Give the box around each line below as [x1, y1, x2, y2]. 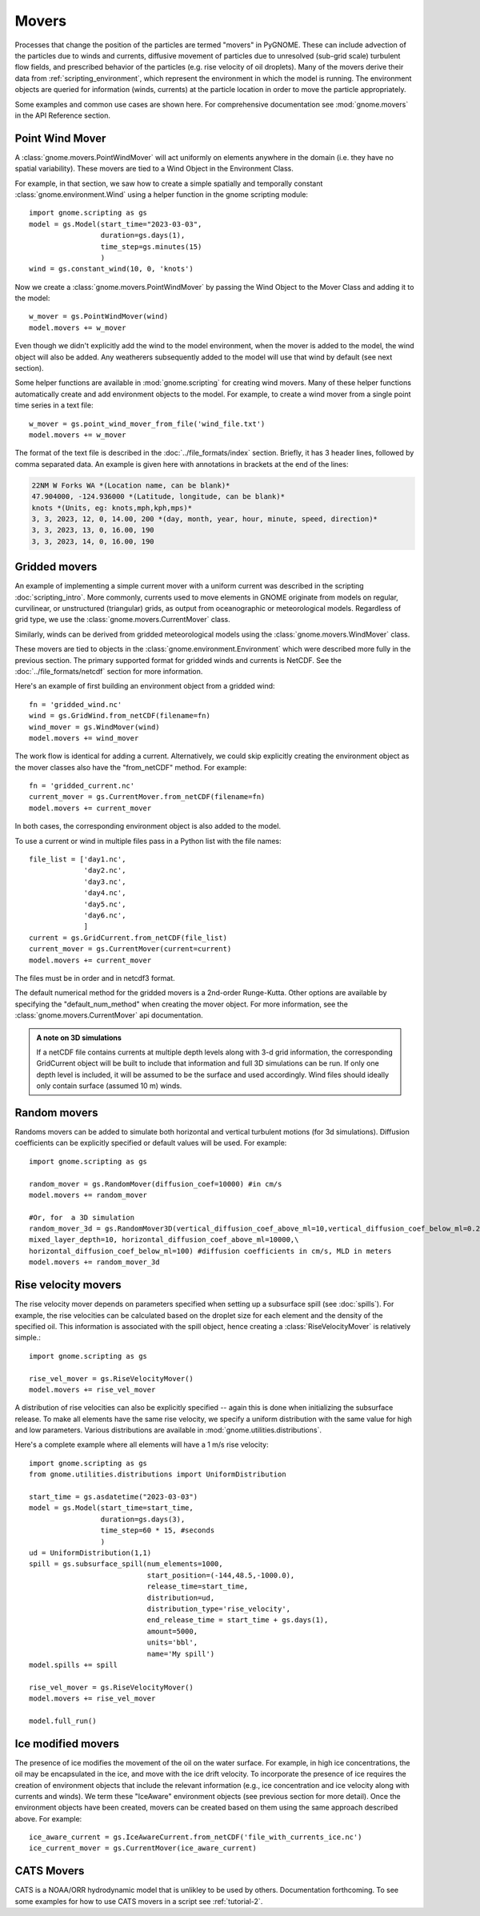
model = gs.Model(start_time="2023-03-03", [29, 219, 202, 228]
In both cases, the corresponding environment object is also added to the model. [14, 821, 282, 831]
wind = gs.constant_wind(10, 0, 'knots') [29, 264, 194, 274]
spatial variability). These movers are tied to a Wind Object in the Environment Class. [14, 164, 294, 174]
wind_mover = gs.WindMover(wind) [29, 722, 160, 732]
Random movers [14, 1106, 98, 1119]
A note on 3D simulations [36, 1033, 122, 1042]
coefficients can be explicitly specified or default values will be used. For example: [14, 1138, 287, 1148]
